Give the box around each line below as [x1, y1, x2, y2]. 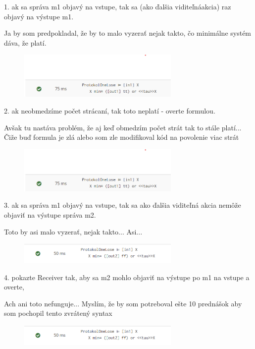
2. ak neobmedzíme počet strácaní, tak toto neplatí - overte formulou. [4, 105, 215, 116]
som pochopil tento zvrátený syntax [4, 308, 112, 318]
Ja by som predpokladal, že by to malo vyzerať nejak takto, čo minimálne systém [4, 28, 252, 38]
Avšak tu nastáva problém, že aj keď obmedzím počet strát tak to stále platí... [4, 122, 242, 132]
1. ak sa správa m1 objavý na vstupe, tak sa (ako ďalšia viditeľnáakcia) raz [4, 1, 231, 11]
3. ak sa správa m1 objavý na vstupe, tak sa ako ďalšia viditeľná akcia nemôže [4, 200, 241, 210]
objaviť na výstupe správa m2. [4, 209, 96, 220]
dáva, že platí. [4, 37, 47, 48]
